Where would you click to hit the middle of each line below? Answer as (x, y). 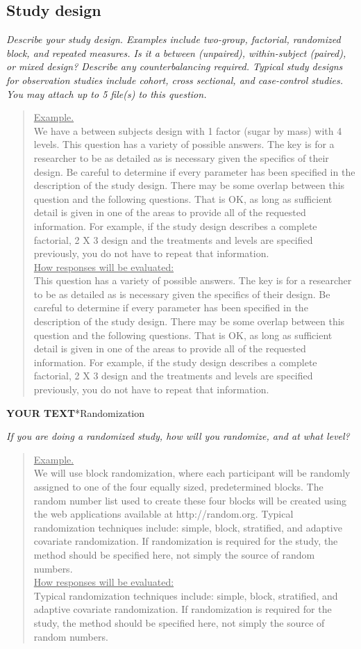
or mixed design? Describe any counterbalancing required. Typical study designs (175, 66)
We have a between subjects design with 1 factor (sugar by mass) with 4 (188, 130)
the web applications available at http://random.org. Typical (163, 514)
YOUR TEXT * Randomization (76, 412)
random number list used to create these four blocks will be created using (190, 500)
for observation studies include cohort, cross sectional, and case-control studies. (175, 80)
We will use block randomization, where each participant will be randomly (192, 473)
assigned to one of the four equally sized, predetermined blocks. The (178, 487)
